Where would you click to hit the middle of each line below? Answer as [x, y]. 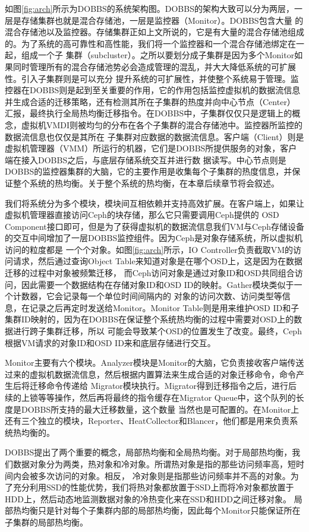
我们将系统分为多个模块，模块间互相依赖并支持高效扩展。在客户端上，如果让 [154, 203]
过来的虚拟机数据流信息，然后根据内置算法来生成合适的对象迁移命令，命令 [150, 374]
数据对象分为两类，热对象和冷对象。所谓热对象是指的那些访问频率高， [150, 463]
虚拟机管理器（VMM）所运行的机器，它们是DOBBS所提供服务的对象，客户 [151, 148]
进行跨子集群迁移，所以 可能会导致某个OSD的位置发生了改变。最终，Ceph [157, 331]
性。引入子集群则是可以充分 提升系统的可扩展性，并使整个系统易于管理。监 [152, 78]
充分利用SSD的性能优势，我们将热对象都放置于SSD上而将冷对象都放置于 [153, 487]
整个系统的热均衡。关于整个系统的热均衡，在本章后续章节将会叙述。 [146, 183]
